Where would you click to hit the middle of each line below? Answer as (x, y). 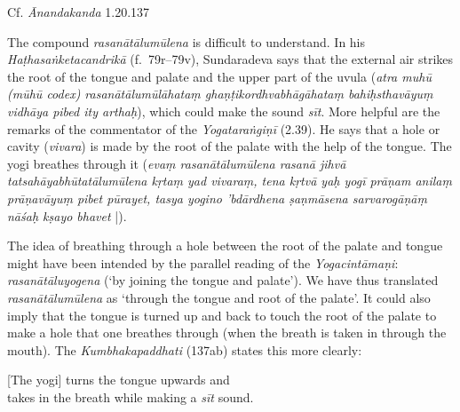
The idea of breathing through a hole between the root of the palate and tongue (225, 246)
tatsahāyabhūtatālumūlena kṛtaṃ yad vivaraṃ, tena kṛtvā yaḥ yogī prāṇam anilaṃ (230, 181)
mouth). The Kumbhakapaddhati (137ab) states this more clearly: (185, 349)
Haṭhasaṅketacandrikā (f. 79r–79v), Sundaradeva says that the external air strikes (230, 59)
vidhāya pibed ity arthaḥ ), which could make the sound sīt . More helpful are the (224, 111)
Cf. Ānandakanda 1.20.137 (79, 12)
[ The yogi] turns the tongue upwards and (119, 380)
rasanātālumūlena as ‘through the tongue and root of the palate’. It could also (219, 297)
